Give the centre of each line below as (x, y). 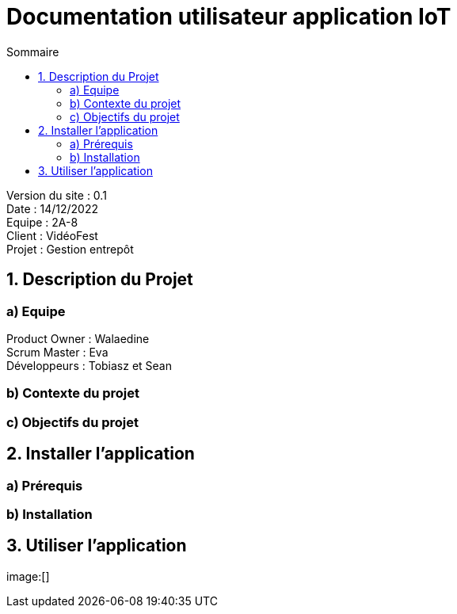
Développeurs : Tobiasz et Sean (89, 365)
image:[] (28, 576)
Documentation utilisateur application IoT (229, 17)
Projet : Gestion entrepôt (70, 249)
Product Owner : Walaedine (78, 338)
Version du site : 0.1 (57, 195)
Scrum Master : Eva (57, 352)
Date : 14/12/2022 (52, 208)
